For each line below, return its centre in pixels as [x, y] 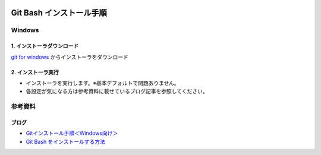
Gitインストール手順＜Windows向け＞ [72, 133]
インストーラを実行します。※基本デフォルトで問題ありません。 [103, 83]
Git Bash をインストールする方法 [65, 141]
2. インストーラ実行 [35, 72]
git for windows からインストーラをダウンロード [70, 57]
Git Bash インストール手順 [59, 13]
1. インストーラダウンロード [45, 46]
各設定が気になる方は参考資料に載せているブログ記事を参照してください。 [117, 91]
